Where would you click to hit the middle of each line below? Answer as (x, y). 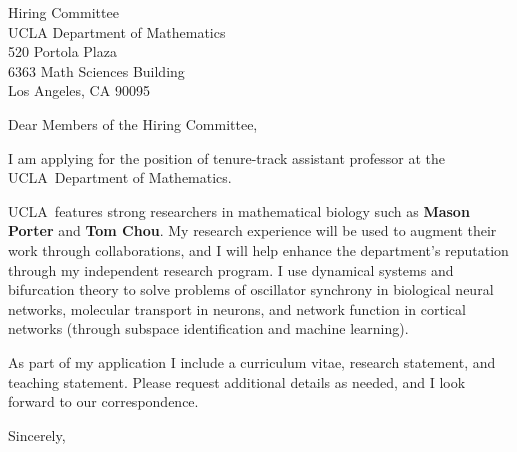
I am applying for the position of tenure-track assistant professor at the (226, 157)
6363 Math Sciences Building (96, 70)
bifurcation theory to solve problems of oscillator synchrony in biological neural (251, 289)
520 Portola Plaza (62, 51)
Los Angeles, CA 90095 (79, 90)
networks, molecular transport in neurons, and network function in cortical (237, 308)
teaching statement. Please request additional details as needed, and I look (237, 381)
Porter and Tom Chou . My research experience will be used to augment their (252, 230)
